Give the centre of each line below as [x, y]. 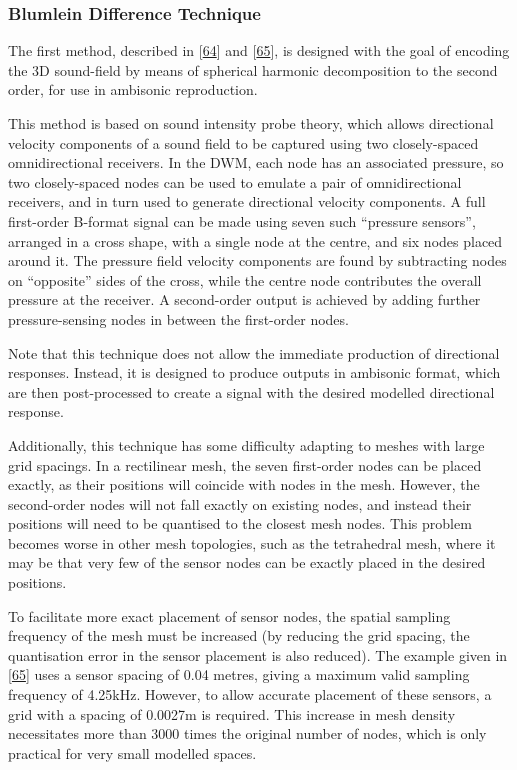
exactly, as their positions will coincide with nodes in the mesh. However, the [244, 484]
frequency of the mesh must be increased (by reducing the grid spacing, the [239, 635]
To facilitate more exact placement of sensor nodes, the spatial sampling [229, 615]
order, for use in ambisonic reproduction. [133, 89]
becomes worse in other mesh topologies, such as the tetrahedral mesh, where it [252, 542]
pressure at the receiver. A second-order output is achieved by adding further [244, 299]
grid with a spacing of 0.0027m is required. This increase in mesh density [232, 713]
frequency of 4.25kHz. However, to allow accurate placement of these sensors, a [250, 694]
